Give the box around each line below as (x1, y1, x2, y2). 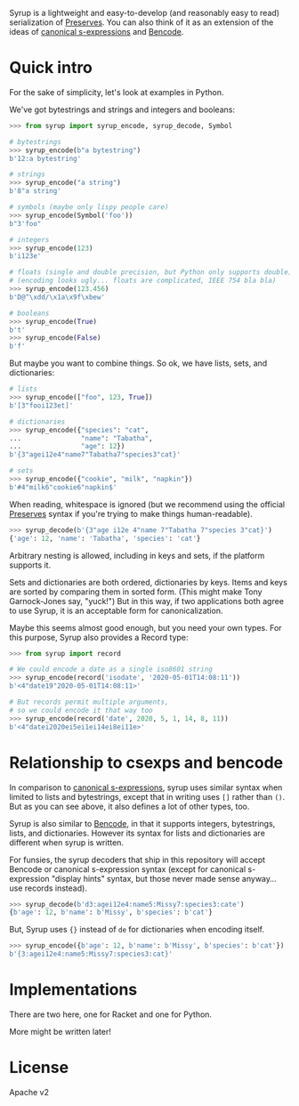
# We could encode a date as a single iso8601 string (9, 665, 214, 674)
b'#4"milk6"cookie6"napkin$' (9, 482, 117, 492)
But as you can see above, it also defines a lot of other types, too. (9, 801, 250, 811)
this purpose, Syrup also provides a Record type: (9, 632, 189, 642)
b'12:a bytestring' (9, 154, 82, 163)
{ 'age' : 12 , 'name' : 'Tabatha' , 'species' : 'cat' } (9, 534, 201, 543)
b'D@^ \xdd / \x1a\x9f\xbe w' (9, 293, 105, 302)
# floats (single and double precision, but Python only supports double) (9, 268, 293, 277)
